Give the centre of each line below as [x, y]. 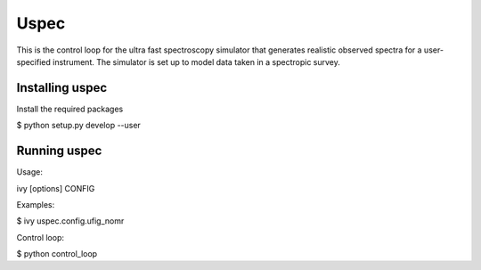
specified [33, 61]
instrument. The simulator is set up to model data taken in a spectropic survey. [196, 61]
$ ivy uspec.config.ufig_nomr [70, 221]
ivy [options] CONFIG [56, 188]
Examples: [36, 204]
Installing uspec [62, 88]
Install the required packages [70, 109]
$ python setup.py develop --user [79, 126]
